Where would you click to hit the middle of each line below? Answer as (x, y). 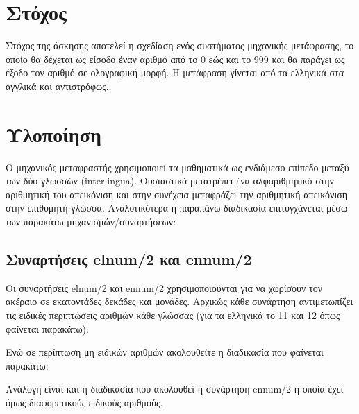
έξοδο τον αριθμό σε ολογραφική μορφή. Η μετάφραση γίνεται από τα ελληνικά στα (175, 72)
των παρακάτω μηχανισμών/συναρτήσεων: (91, 221)
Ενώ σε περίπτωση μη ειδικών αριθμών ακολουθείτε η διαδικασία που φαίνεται (165, 352)
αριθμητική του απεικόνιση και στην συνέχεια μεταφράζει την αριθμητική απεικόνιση (177, 194)
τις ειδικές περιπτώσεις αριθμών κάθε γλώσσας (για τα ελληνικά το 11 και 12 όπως (173, 314)
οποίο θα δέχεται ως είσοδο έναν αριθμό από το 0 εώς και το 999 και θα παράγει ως (175, 59)
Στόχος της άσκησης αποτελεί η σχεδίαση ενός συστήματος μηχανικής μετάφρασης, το (180, 45)
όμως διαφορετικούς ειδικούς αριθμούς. (84, 402)
